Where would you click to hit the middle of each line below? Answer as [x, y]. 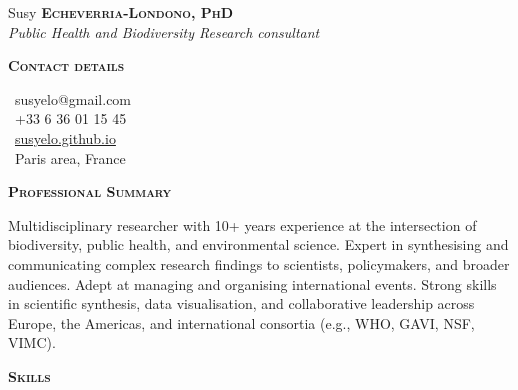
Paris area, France [70, 157]
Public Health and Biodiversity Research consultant [164, 31]
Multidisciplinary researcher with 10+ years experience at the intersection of [242, 224]
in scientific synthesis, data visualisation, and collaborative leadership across [241, 303]
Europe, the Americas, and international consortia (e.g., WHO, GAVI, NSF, [241, 322]
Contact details [66, 65]
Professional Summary [90, 191]
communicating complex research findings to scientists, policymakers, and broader [259, 263]
